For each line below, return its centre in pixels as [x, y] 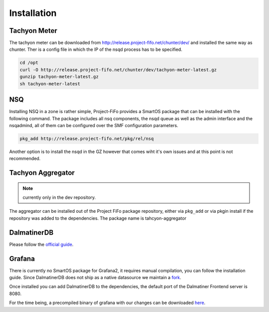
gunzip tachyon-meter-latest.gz [59, 77]
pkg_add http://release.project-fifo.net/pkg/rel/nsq [87, 139]
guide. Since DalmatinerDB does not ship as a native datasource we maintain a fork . [95, 278]
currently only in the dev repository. [59, 197]
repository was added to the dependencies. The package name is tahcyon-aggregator [98, 218]
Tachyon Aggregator [42, 173]
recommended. [25, 158]
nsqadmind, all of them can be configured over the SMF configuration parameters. [94, 125]
